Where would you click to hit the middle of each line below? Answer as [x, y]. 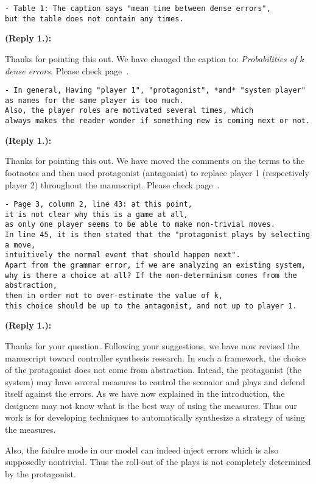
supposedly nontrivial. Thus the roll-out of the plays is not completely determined [158, 462]
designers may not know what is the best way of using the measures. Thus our [151, 405]
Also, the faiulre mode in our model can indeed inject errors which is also [142, 450]
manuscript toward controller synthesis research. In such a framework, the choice [156, 358]
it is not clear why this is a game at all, [97, 214]
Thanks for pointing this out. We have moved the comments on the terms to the [155, 161]
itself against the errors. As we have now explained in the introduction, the [145, 393]
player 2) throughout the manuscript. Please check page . [112, 184]
